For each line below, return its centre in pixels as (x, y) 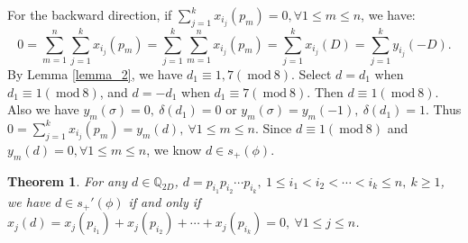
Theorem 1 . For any (67, 180)
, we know (174, 149)
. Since (273, 127)
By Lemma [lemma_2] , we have (95, 73)
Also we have (43, 109)
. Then (325, 91)
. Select (312, 73)
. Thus (443, 109)
